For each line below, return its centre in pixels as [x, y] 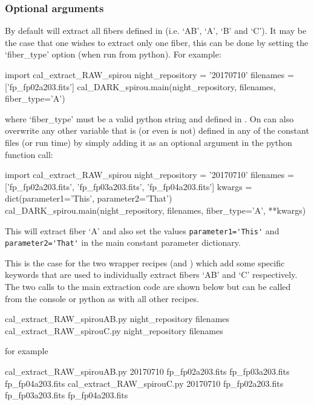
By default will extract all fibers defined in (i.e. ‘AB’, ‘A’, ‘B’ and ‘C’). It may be [156, 31]
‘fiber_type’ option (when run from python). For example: [113, 54]
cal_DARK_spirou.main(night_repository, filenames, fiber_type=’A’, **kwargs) [155, 210]
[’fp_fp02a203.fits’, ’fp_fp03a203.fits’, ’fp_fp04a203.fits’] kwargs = [129, 186]
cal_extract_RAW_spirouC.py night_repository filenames [114, 330]
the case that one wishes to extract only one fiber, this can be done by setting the [157, 42]
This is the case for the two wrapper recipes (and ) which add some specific [145, 262]
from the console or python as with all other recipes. [102, 298]
